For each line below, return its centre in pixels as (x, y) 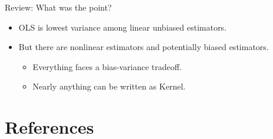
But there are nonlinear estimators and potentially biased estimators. (144, 47)
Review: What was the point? (58, 7)
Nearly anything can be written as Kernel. (109, 86)
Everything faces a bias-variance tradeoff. (107, 66)
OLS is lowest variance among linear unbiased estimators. (123, 27)
